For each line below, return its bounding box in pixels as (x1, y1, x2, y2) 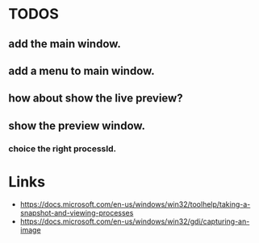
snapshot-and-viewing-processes (19, 208, 134, 217)
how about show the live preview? (8, 92, 183, 105)
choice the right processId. (8, 142, 117, 154)
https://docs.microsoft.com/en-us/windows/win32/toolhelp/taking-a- (19, 199, 251, 209)
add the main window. (8, 37, 121, 51)
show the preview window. (8, 118, 146, 133)
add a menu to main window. (8, 64, 155, 77)
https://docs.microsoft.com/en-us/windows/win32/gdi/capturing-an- (19, 216, 250, 226)
